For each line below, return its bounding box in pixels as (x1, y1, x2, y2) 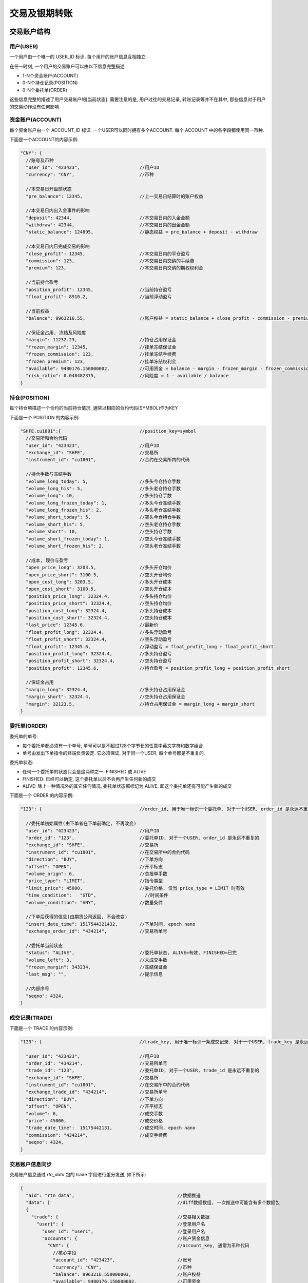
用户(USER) (9, 43, 38, 50)
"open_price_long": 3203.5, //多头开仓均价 (26, 565, 172, 571)
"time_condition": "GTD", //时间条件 (26, 892, 169, 898)
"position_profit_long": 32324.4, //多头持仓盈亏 (26, 651, 172, 656)
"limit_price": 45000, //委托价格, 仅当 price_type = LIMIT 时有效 (26, 885, 245, 891)
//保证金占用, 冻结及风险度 (26, 329, 87, 336)
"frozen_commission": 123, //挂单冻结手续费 (26, 352, 177, 357)
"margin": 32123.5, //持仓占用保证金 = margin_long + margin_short (26, 701, 255, 707)
